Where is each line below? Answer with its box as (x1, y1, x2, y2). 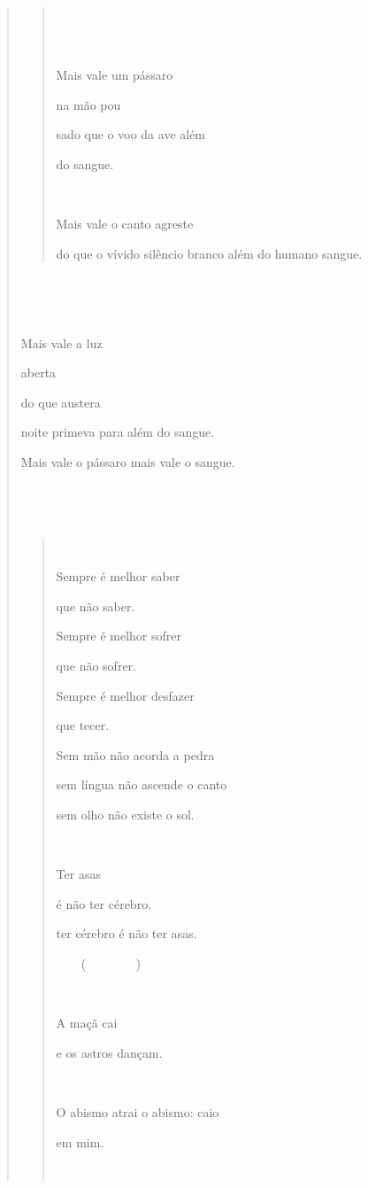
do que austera (20, 392, 101, 411)
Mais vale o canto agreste (56, 214, 194, 233)
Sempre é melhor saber (56, 567, 180, 586)
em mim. (56, 1132, 104, 1151)
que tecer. (56, 716, 110, 734)
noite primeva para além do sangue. (20, 423, 215, 441)
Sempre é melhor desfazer (56, 686, 195, 704)
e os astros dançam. (56, 1043, 163, 1061)
